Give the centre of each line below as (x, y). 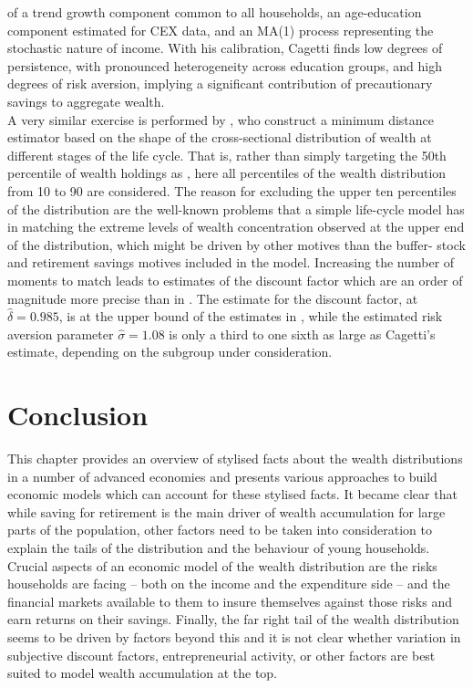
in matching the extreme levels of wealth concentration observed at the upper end (236, 227)
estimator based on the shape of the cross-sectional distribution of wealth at (220, 137)
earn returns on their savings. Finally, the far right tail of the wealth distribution (233, 619)
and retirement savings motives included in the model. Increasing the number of (231, 262)
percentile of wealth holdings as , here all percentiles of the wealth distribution (227, 173)
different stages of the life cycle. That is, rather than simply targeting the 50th (227, 155)
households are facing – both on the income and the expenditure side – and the (229, 584)
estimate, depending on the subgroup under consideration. (170, 352)
